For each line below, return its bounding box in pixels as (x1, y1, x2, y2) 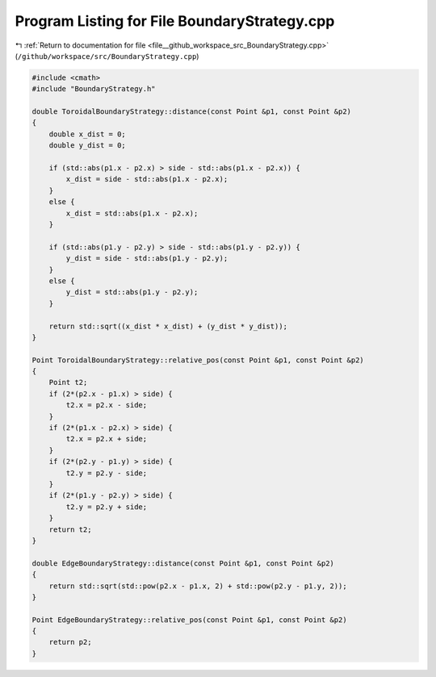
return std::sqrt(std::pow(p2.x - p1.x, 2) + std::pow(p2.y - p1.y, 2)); (48, 581, 347, 591)
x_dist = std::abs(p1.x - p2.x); (65, 208, 199, 218)
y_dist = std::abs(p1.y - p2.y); (65, 287, 199, 297)
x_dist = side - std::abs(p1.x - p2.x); (65, 174, 228, 184)
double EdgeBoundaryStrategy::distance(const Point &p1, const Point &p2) (31, 558, 335, 568)
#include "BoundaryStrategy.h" (31, 85, 157, 94)
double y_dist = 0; (48, 141, 127, 150)
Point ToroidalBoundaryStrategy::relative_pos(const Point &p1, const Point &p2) (31, 355, 365, 365)
